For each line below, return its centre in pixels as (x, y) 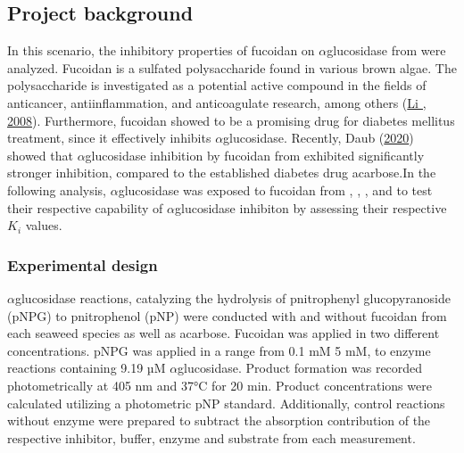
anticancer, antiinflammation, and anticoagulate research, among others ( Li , (217, 102)
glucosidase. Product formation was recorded (300, 368)
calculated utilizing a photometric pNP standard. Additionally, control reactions (226, 403)
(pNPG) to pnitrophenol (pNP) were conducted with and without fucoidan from (227, 315)
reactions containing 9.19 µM (87, 368)
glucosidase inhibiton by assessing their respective (311, 207)
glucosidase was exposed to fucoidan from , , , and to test (275, 189)
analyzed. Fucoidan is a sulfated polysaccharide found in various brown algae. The (232, 67)
